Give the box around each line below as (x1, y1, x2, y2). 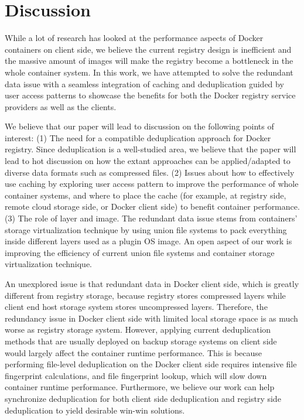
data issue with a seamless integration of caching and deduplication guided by (5, 77, 284, 90)
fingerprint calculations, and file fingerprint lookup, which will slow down (5, 369, 267, 381)
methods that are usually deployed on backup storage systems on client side (5, 334, 277, 347)
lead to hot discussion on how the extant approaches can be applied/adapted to (5, 155, 291, 167)
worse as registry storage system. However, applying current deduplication (5, 323, 271, 336)
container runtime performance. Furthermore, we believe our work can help (5, 381, 275, 393)
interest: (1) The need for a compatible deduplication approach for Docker (5, 131, 271, 144)
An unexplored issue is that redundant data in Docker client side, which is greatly (5, 278, 299, 289)
